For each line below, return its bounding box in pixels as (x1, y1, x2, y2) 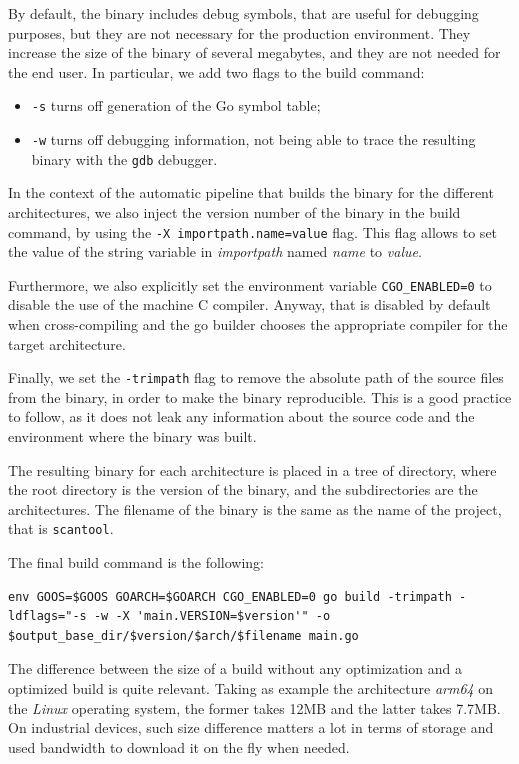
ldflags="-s (8, 609, 87, 624)
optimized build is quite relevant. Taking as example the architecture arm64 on (8, 678, 494, 699)
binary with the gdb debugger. (31, 148, 218, 169)
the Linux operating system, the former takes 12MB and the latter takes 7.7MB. (8, 697, 501, 718)
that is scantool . (8, 518, 114, 539)
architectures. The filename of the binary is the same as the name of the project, (8, 498, 502, 519)
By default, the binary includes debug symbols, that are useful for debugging (8, 3, 479, 23)
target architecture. (8, 333, 126, 354)
